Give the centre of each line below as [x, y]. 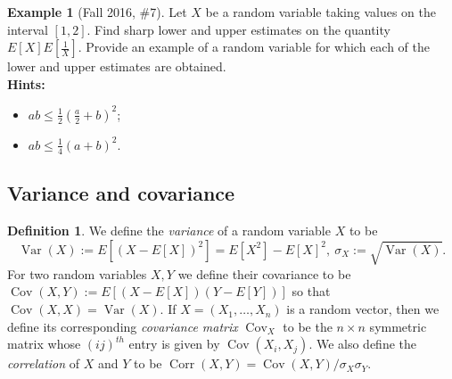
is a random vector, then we [363, 309]
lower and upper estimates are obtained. [117, 66]
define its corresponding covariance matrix [123, 326]
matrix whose [44, 344]
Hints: [26, 83]
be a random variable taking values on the [321, 12]
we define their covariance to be [264, 273]
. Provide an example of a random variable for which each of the [254, 47]
